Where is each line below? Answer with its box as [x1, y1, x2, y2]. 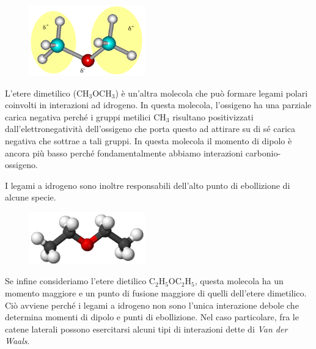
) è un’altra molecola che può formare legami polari [115, 86, 308, 99]
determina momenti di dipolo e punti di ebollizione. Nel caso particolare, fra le [5, 310, 299, 323]
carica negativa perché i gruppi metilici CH [5, 110, 166, 123]
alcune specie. [5, 191, 56, 204]
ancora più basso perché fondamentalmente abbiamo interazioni [5, 146, 243, 159]
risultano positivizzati [172, 110, 254, 123]
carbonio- [245, 146, 281, 159]
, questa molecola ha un [194, 274, 284, 287]
